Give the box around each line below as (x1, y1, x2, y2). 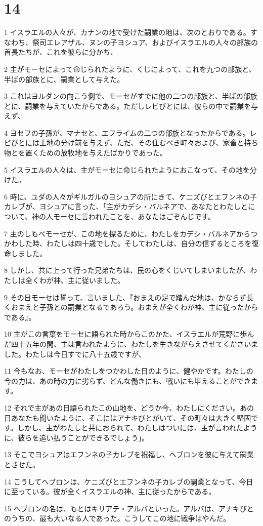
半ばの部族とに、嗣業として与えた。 (4, 73, 124, 84)
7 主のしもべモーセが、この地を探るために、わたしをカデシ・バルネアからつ (4, 228, 257, 238)
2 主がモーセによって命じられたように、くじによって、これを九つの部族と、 (4, 63, 256, 74)
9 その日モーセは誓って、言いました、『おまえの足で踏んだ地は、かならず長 (4, 292, 253, 302)
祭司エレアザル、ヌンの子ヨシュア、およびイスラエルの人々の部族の (32, 36, 258, 47)
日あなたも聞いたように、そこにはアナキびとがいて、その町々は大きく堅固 (4, 412, 251, 423)
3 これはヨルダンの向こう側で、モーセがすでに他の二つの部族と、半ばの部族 (4, 91, 257, 101)
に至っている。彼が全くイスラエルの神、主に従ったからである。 (4, 486, 216, 497)
